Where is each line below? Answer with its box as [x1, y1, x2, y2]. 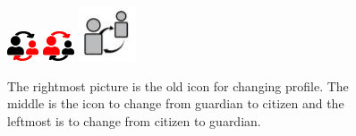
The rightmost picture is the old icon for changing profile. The [7, 76, 349, 95]
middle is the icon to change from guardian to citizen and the [7, 94, 344, 113]
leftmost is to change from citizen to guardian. [7, 111, 261, 130]
